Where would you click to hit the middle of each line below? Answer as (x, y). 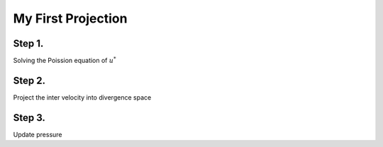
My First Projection (70, 18)
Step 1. (28, 43)
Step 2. (29, 80)
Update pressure (38, 134)
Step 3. (29, 118)
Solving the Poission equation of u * (65, 60)
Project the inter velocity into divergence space (82, 97)
